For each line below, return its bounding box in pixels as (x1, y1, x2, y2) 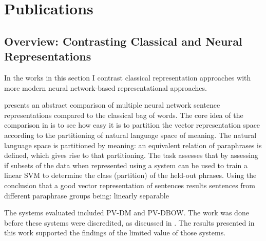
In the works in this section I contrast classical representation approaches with (4, 72, 251, 83)
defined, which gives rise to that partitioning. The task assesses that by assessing (4, 150, 258, 160)
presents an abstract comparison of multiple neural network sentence (4, 99, 220, 110)
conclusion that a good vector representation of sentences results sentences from (4, 179, 255, 190)
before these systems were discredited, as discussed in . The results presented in (4, 217, 255, 228)
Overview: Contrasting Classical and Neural (4, 33, 242, 49)
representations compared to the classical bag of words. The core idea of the (4, 109, 243, 120)
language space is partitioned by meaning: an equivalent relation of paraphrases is (4, 139, 262, 150)
